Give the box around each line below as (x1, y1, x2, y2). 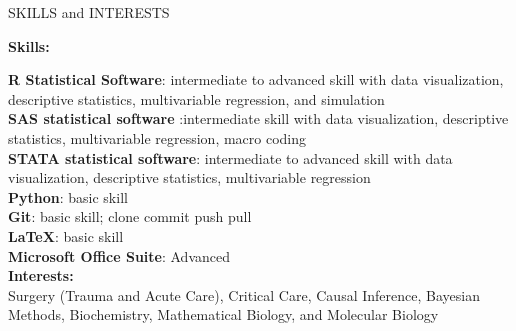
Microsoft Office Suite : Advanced (8, 245, 230, 266)
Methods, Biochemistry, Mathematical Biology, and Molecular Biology (8, 304, 439, 325)
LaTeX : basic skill (8, 225, 124, 246)
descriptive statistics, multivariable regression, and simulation (8, 88, 385, 109)
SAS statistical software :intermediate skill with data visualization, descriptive (8, 108, 509, 129)
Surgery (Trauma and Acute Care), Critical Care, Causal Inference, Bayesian (8, 284, 480, 305)
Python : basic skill (8, 186, 128, 207)
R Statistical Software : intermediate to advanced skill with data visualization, (8, 69, 504, 90)
